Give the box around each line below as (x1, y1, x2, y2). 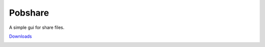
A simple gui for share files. (9, 24, 65, 30)
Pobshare (9, 7, 49, 18)
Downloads (9, 33, 32, 39)
